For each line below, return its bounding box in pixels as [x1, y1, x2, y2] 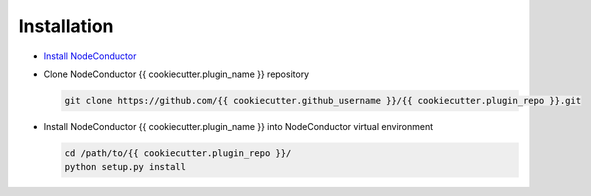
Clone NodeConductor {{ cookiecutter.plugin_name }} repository [43, 68, 310, 80]
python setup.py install [64, 161, 187, 173]
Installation [18, 15, 114, 37]
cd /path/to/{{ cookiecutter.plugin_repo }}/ [64, 147, 292, 159]
